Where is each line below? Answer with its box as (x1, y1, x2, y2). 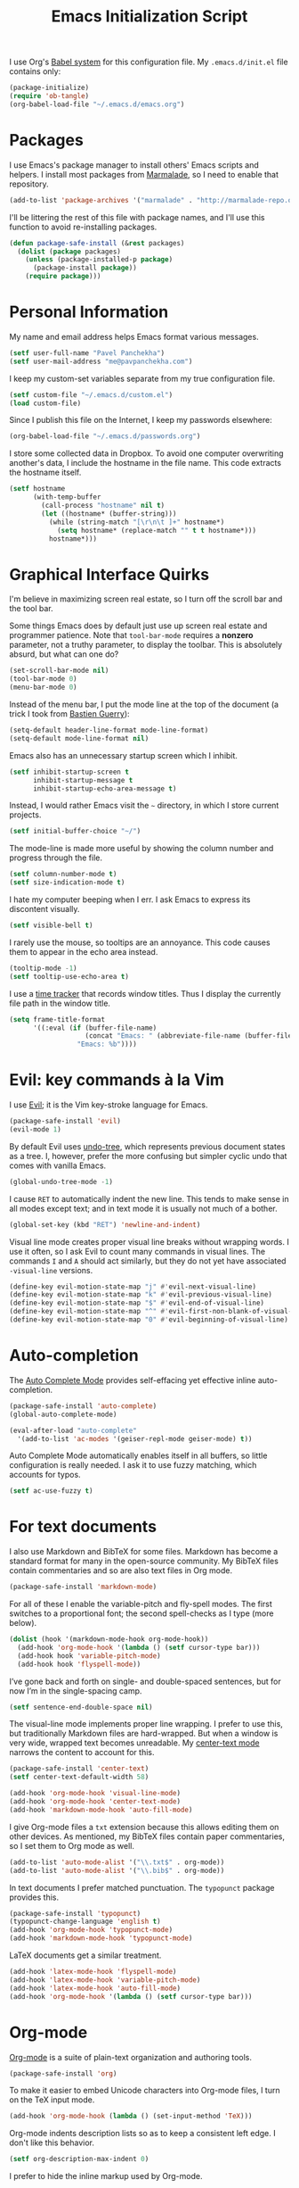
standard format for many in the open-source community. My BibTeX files (9, 1555, 279, 1567)
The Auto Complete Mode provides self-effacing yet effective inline (9, 1374, 256, 1385)
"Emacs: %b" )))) (77, 1040, 138, 1049)
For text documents (9, 1517, 158, 1537)
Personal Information (9, 302, 169, 322)
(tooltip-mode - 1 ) (9, 964, 77, 973)
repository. (9, 178, 49, 189)
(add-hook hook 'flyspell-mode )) (17, 1660, 141, 1669)
